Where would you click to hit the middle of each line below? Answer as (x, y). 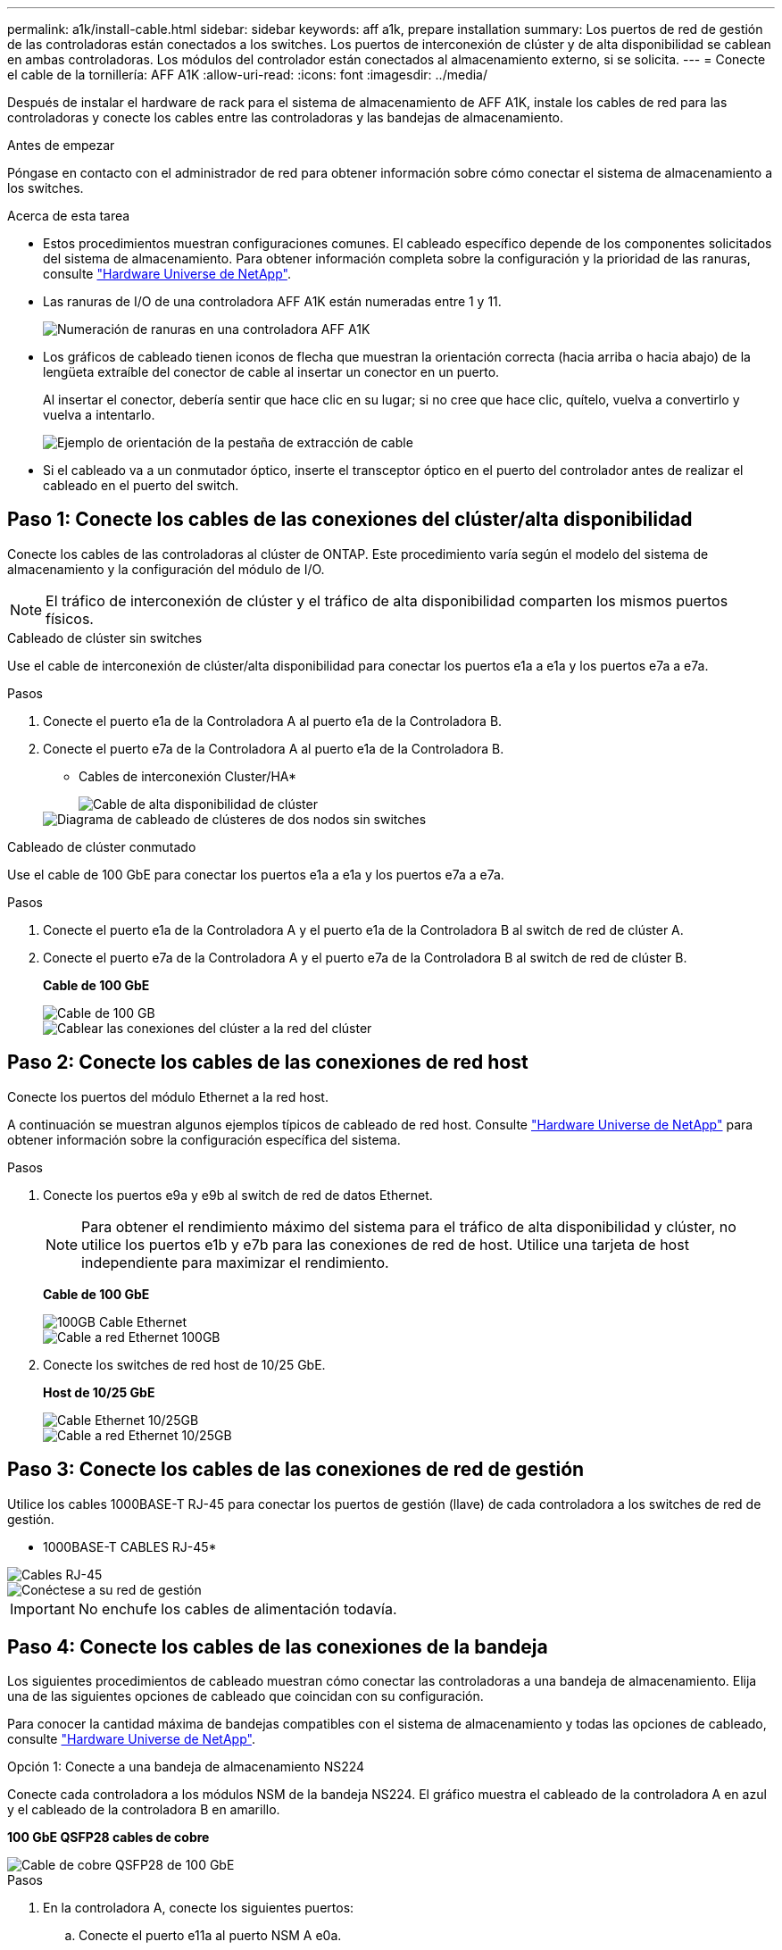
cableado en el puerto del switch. (141, 485)
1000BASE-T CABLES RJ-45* (130, 1546)
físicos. (70, 618)
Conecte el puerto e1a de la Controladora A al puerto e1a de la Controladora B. (273, 721)
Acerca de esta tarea (69, 216)
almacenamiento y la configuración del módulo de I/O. (166, 569)
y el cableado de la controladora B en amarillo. (144, 1810)
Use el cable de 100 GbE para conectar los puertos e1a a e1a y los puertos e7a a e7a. (256, 874)
